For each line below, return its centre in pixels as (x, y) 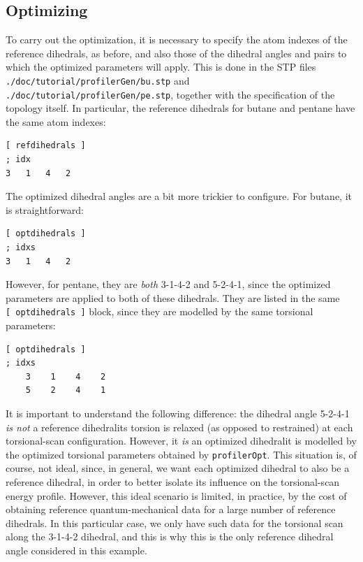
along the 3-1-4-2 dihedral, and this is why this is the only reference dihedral (170, 536)
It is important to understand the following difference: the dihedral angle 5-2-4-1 (178, 413)
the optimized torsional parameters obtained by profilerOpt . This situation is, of (181, 454)
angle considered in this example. (76, 550)
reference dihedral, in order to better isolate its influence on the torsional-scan (173, 482)
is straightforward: (45, 209)
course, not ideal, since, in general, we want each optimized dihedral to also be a (178, 468)
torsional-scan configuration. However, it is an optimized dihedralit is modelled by (181, 441)
